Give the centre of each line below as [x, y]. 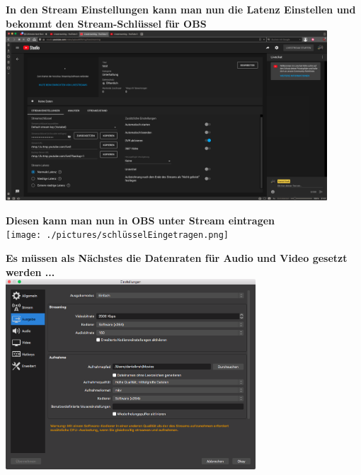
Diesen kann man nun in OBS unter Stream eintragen [141, 220]
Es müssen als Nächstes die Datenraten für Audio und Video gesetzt [177, 258]
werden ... [30, 271]
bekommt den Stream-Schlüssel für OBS [106, 23]
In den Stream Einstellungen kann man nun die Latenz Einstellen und [181, 9]
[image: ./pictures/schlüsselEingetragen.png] [117, 235]
